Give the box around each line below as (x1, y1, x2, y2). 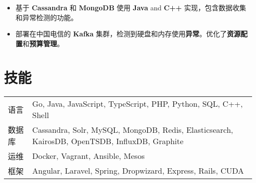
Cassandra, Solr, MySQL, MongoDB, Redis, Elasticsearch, (32, 123, 233, 135)
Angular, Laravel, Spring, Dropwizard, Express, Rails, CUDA (32, 165, 244, 176)
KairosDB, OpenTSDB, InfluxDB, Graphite (32, 135, 184, 147)
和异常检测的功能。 (15, 12, 78, 22)
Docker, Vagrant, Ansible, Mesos (32, 150, 145, 161)
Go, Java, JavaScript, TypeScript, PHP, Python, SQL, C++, (32, 97, 243, 109)
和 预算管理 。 (22, 38, 64, 48)
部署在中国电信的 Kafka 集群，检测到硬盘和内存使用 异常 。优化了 (15, 29, 227, 39)
